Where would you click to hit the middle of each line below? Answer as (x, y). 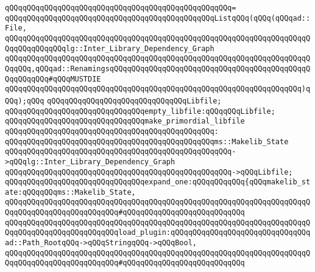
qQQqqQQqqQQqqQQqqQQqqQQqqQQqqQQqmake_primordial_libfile (125, 121)
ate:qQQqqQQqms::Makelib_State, (70, 192)
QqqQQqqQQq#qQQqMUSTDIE (53, 79)
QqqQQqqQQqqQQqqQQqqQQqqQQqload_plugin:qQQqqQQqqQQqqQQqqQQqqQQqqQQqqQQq (158, 233)
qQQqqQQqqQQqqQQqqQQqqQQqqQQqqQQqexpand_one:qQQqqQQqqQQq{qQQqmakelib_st (158, 182)
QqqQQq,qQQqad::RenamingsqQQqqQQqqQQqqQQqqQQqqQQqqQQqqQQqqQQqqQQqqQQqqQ (158, 68)
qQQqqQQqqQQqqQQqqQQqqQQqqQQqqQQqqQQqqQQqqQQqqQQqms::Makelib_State (147, 141)
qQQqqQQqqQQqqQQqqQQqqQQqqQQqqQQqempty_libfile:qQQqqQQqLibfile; (140, 111)
